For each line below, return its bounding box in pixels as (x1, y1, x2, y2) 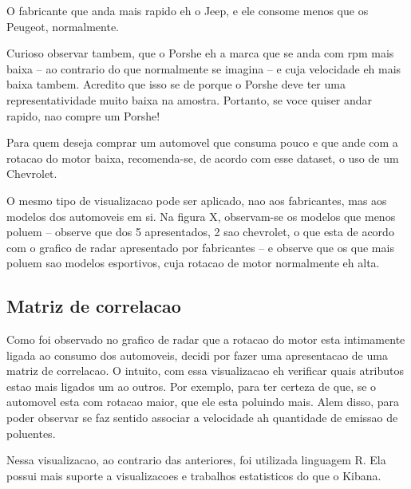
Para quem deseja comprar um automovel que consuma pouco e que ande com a (6, 134, 398, 151)
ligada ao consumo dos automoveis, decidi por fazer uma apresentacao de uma (6, 346, 388, 363)
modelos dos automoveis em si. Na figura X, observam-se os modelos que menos (6, 207, 396, 224)
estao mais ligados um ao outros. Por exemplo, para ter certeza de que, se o (6, 377, 377, 394)
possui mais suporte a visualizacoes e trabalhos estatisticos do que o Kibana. (6, 467, 381, 483)
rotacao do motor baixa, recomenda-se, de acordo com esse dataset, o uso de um (6, 149, 399, 166)
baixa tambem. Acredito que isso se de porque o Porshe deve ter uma (6, 76, 346, 93)
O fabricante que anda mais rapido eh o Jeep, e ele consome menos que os (6, 2, 369, 18)
